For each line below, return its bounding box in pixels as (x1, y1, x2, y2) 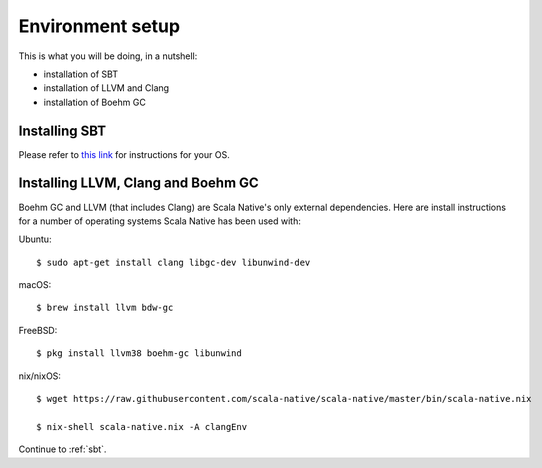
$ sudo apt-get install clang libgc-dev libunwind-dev (36, 256, 311, 268)
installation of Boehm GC (43, 96, 147, 108)
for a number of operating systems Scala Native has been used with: (18, 215, 302, 227)
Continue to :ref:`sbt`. (18, 443, 107, 455)
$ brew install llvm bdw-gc (36, 302, 174, 314)
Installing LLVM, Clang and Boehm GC (18, 175, 259, 192)
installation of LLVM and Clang (43, 82, 170, 94)
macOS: (18, 279, 52, 291)
